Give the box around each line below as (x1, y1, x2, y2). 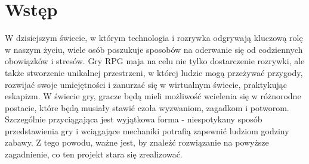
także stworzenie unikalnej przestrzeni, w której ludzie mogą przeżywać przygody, (5, 66, 303, 78)
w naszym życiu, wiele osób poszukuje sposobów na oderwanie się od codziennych (5, 43, 303, 55)
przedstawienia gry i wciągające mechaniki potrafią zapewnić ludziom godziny (5, 124, 289, 137)
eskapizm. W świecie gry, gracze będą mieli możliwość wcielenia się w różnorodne (5, 90, 301, 102)
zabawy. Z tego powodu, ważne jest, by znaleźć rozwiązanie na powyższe (5, 136, 269, 149)
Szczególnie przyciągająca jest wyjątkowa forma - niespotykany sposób (5, 113, 262, 125)
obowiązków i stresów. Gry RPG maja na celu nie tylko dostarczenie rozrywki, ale (5, 55, 305, 67)
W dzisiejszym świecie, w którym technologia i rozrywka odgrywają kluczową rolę (5, 31, 303, 44)
